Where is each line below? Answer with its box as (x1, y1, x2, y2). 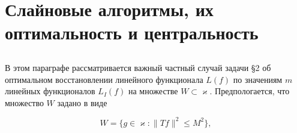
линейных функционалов (5, 85, 95, 97)
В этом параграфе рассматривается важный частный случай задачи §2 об (5, 61, 271, 73)
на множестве (128, 85, 178, 97)
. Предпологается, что (209, 85, 290, 97)
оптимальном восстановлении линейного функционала (5, 73, 203, 85)
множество (5, 96, 44, 109)
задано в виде (57, 96, 107, 109)
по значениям (233, 73, 283, 85)
